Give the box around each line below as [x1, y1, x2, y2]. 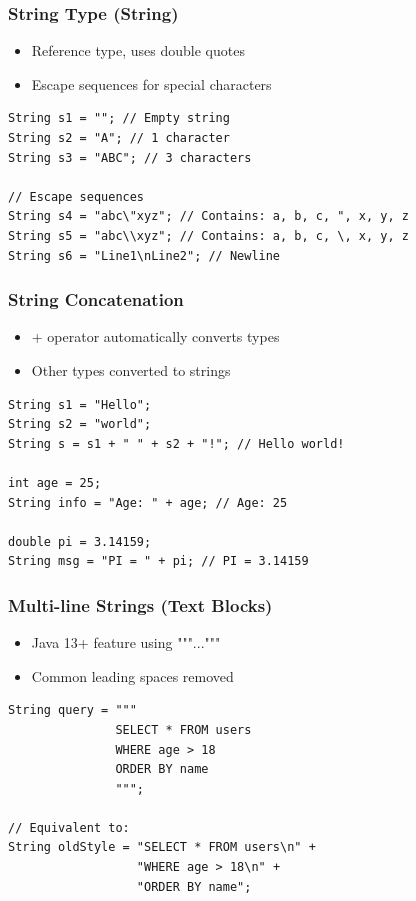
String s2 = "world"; [8, 417, 152, 432]
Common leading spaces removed [31, 665, 234, 686]
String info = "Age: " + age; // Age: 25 [8, 495, 288, 510]
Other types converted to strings [31, 359, 231, 380]
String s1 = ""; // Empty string [8, 111, 230, 126]
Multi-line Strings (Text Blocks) [8, 592, 273, 617]
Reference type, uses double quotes [31, 40, 245, 61]
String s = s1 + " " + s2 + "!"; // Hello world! [8, 436, 345, 451]
